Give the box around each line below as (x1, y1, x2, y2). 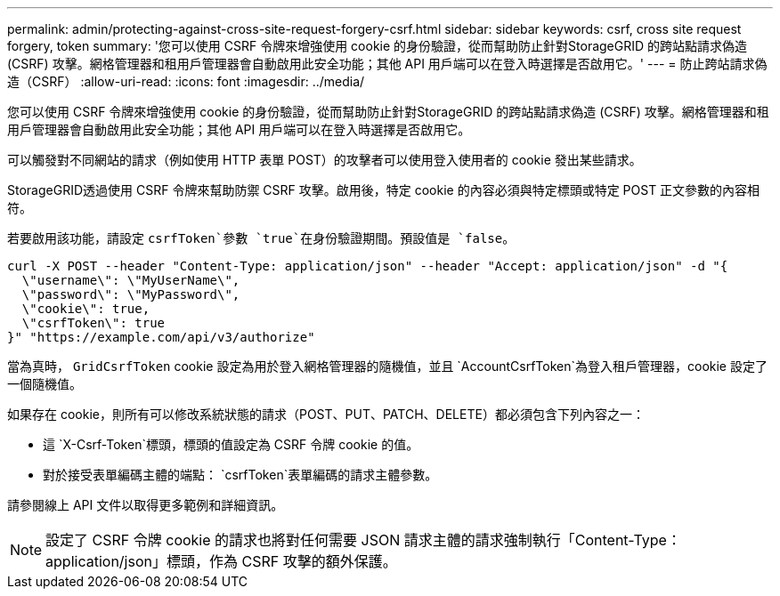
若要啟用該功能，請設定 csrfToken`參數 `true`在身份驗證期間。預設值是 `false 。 (7, 230, 516, 246)
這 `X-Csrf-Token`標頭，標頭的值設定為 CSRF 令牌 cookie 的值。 (43, 437, 419, 452)
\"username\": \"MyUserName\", (21, 273, 240, 287)
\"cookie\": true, (21, 302, 150, 316)
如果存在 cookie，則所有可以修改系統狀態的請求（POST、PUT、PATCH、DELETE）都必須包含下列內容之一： (7, 407, 645, 422)
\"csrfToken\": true (21, 316, 166, 330)
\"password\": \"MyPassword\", (21, 287, 240, 302)
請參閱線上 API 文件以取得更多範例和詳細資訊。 (7, 497, 284, 512)
